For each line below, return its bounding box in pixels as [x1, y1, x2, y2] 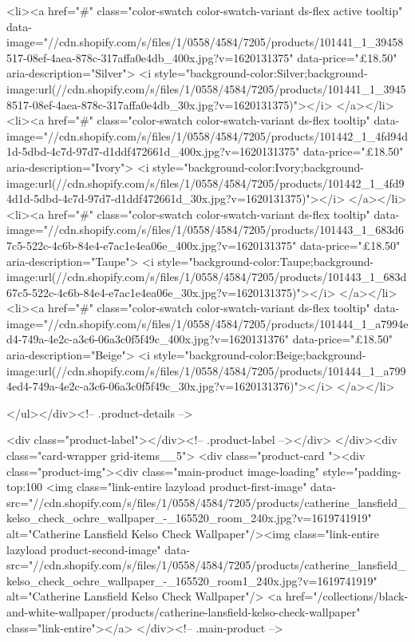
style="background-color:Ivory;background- [152, 158, 364, 175]
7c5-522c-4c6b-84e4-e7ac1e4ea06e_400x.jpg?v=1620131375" [6, 236, 297, 253]
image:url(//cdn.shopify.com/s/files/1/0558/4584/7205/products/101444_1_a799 [6, 362, 406, 378]
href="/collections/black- [285, 588, 409, 604]
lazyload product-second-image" [6, 541, 161, 557]
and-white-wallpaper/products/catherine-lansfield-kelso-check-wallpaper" [6, 603, 361, 620]
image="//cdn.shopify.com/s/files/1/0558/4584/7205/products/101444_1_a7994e [6, 315, 409, 331]
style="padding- [322, 462, 401, 479]
